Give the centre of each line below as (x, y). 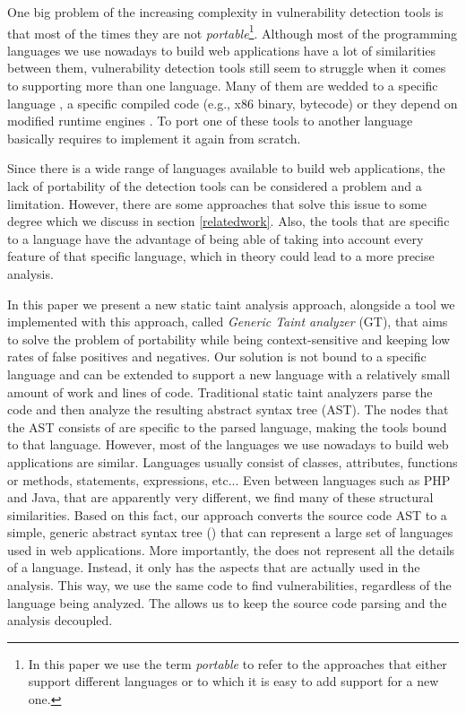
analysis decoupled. (60, 620)
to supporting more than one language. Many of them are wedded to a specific (223, 86)
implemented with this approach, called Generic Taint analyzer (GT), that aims (228, 322)
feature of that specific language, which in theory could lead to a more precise (221, 256)
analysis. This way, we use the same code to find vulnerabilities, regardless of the (229, 585)
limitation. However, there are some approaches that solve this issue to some (217, 203)
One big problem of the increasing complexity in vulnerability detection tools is (225, 12)
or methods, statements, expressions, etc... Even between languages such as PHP (229, 479)
